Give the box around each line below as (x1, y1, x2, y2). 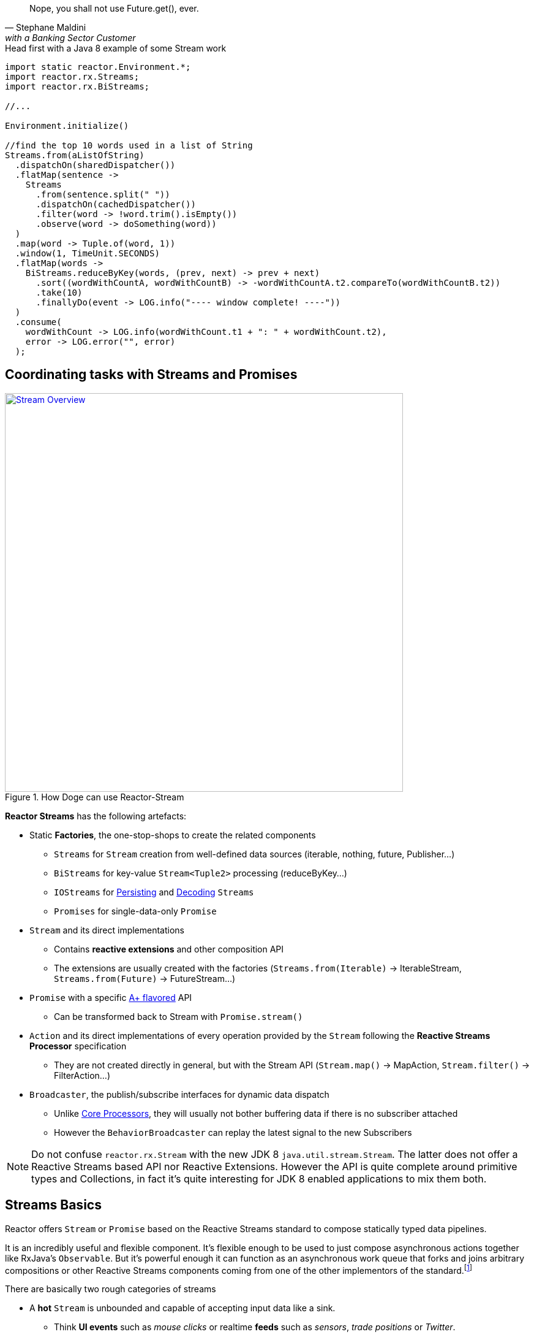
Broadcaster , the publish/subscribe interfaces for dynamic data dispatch (29, 1089, 329, 1100)
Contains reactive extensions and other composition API (54, 943, 284, 954)
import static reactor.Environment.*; (5, 62, 191, 72)
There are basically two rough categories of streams (5, 1284, 216, 1295)
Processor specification (29, 1040, 127, 1051)
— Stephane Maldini (5, 22, 86, 33)
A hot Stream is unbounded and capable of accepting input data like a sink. (29, 1303, 336, 1314)
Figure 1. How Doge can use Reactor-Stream (5, 791, 184, 802)
